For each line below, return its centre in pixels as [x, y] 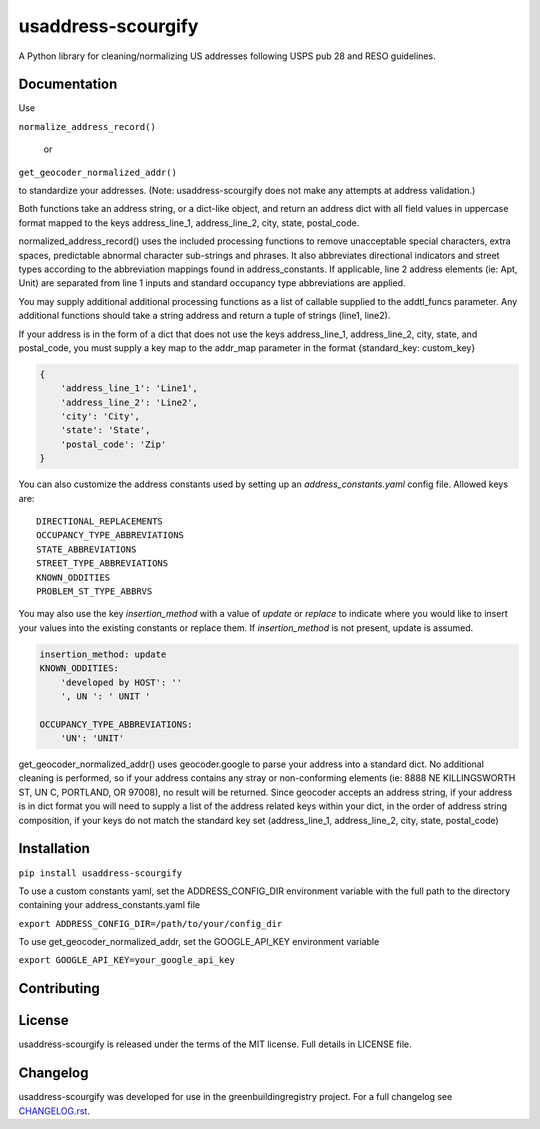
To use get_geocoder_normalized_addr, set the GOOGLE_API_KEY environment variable [199, 942]
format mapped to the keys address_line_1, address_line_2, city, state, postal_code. [189, 222]
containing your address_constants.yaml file [109, 905]
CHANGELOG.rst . [54, 1111]
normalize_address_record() [87, 126]
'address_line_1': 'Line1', [129, 388]
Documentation [68, 84]
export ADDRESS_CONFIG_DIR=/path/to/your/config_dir [150, 923]
